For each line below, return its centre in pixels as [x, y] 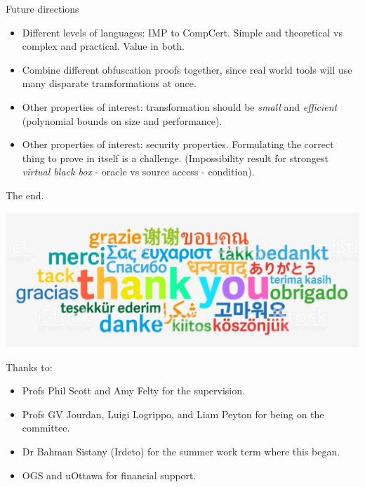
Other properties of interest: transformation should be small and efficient [180, 106]
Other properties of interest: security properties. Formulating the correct [178, 144]
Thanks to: [29, 367]
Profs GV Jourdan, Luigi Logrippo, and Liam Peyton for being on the [173, 414]
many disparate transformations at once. [109, 83]
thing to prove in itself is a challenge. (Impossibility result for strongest [175, 158]
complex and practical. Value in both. [103, 46]
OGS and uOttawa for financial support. [109, 475]
